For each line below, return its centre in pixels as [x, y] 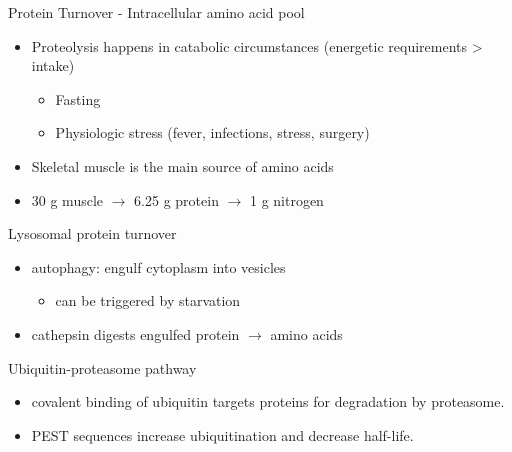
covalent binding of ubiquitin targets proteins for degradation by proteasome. [268, 401]
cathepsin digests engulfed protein [135, 333]
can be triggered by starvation [148, 300]
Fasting [78, 98]
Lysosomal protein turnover [92, 233]
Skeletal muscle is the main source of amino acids [182, 165]
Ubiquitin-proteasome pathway [102, 367]
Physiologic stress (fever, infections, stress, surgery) [212, 132]
